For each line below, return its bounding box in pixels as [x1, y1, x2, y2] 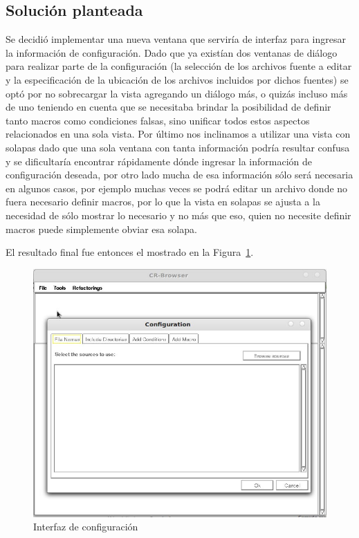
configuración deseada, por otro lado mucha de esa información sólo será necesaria [6, 167, 353, 182]
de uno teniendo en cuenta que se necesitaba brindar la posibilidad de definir [6, 100, 331, 114]
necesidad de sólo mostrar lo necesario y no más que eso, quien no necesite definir [6, 207, 351, 222]
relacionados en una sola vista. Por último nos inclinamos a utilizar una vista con [6, 127, 351, 141]
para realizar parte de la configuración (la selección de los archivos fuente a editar [6, 59, 352, 73]
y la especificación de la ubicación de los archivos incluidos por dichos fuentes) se [6, 72, 349, 86]
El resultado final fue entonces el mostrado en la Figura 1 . [6, 245, 254, 259]
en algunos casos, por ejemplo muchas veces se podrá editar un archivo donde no [6, 180, 348, 195]
